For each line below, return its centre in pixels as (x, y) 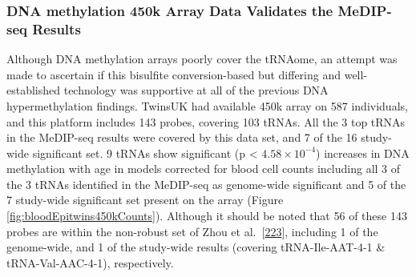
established (34, 90)
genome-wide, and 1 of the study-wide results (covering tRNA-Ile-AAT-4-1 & (196, 247)
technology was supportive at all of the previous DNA (196, 90)
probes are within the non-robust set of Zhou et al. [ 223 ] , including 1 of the (192, 231)
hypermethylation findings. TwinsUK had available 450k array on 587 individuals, (207, 105)
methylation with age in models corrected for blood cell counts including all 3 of (204, 169)
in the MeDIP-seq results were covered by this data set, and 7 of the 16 (182, 137)
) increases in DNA (363, 153)
